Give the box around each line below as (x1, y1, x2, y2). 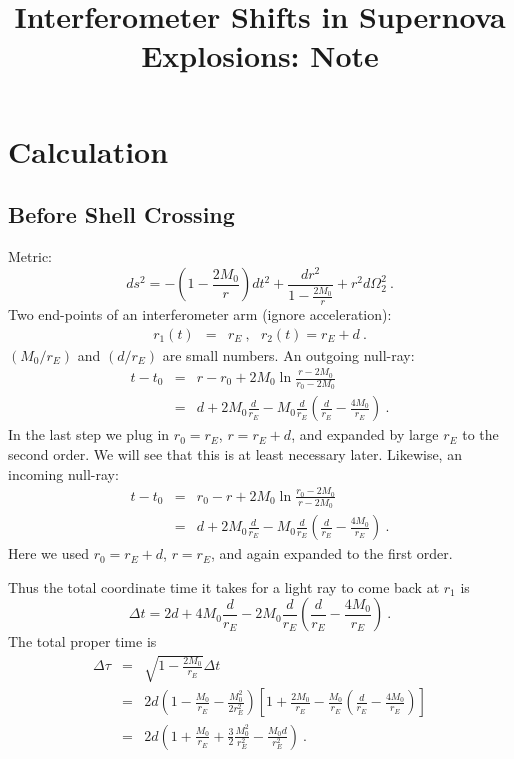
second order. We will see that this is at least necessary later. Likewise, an (8, 443, 462, 464)
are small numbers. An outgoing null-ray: (162, 344, 415, 365)
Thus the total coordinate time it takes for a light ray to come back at (8, 576, 440, 597)
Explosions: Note (141, 35, 379, 76)
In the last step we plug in (8, 424, 170, 445)
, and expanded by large (291, 424, 439, 445)
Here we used (8, 543, 89, 564)
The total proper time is (8, 631, 157, 652)
